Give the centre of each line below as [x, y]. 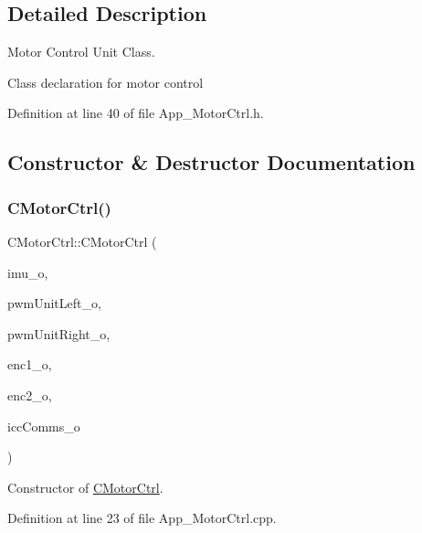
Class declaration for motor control [105, 82]
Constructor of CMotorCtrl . [85, 487]
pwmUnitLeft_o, [54, 303]
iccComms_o [44, 426]
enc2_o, [30, 394]
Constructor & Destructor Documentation [211, 162]
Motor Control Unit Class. [81, 52]
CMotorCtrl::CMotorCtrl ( [82, 241]
